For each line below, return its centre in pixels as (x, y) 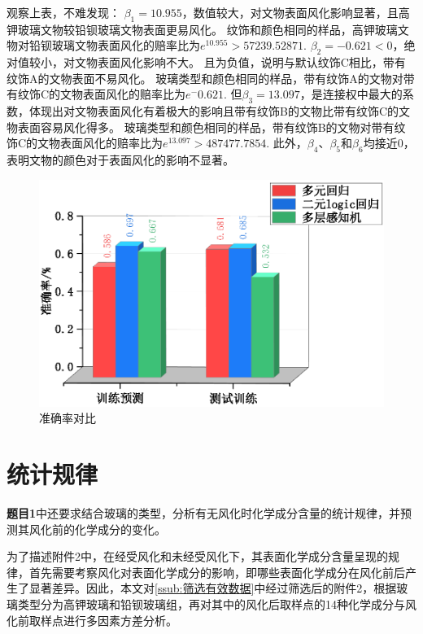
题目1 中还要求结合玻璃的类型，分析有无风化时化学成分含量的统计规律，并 (204, 513)
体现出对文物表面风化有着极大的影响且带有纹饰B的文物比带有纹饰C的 (214, 111)
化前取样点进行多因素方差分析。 (92, 620)
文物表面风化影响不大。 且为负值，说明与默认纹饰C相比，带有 (240, 62)
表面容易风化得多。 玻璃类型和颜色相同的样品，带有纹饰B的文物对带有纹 (211, 127)
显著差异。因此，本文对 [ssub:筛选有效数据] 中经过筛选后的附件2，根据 (213, 588)
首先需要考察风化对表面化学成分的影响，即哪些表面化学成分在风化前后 (217, 572)
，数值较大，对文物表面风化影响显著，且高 (296, 12)
